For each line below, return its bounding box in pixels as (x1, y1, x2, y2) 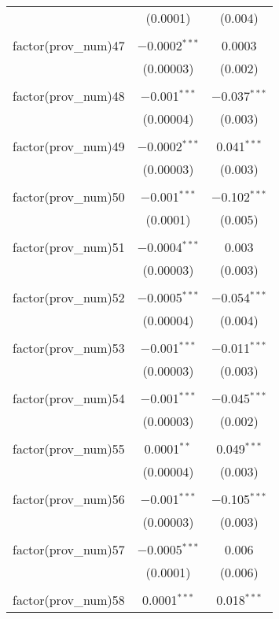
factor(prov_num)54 (13, 389, 125, 407)
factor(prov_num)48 (13, 87, 125, 105)
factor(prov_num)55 (13, 439, 125, 458)
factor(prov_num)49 (13, 137, 125, 155)
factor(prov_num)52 (13, 288, 125, 306)
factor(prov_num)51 (13, 238, 125, 256)
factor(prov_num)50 (13, 187, 125, 206)
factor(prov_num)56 (13, 490, 125, 508)
